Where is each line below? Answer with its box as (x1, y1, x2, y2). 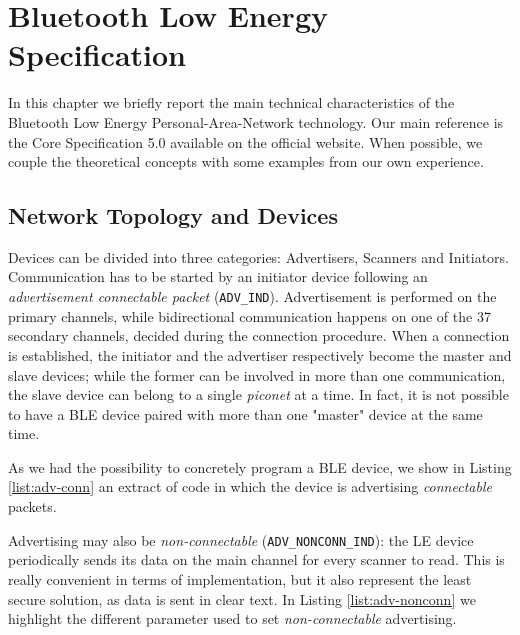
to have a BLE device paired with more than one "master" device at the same (8, 403, 483, 424)
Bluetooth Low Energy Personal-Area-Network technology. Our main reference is (8, 111, 504, 132)
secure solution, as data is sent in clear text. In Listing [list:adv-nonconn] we (8, 588, 476, 609)
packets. (8, 496, 57, 517)
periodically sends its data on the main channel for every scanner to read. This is (8, 549, 505, 570)
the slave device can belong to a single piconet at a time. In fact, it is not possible (8, 384, 509, 405)
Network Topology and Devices (8, 200, 338, 231)
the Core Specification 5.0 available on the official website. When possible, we (8, 131, 483, 152)
